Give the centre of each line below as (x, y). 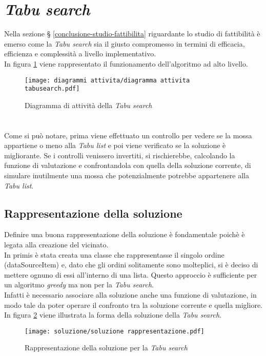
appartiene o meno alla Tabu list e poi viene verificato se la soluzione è (115, 145)
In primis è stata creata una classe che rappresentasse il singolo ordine (114, 254)
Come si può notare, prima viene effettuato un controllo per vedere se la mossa (128, 135)
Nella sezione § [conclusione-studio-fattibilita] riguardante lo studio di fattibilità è (132, 34)
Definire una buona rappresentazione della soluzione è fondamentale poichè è (125, 234)
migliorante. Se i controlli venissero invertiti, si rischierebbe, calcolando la (120, 155)
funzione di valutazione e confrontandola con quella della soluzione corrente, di (128, 165)
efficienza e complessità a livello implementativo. (80, 54)
